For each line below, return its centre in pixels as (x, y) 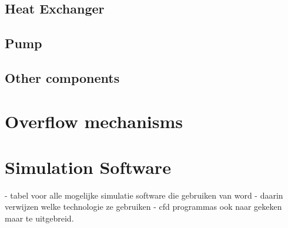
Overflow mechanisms (94, 121)
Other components (62, 77)
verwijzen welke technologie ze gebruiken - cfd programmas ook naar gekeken (143, 207)
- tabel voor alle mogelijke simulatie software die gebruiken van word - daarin (144, 195)
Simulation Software (88, 167)
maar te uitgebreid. (39, 218)
